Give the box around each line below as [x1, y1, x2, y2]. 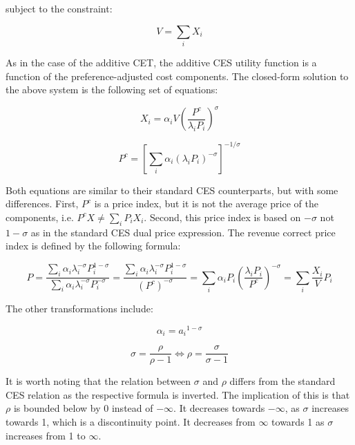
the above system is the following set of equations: [6, 82, 218, 97]
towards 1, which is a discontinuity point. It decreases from [6, 414, 256, 428]
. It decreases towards [173, 401, 265, 415]
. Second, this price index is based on [144, 209, 301, 224]
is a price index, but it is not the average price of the [94, 196, 318, 211]
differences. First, [6, 196, 79, 211]
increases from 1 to [6, 428, 86, 442]
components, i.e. [6, 209, 74, 224]
